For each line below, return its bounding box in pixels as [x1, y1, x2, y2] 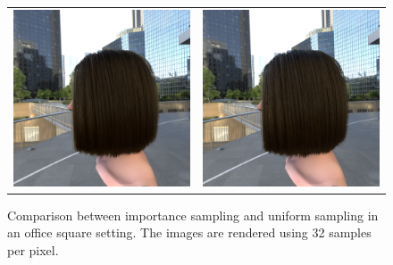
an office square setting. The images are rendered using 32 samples [7, 223, 372, 242]
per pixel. [7, 241, 59, 260]
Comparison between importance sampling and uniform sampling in [7, 205, 379, 224]
